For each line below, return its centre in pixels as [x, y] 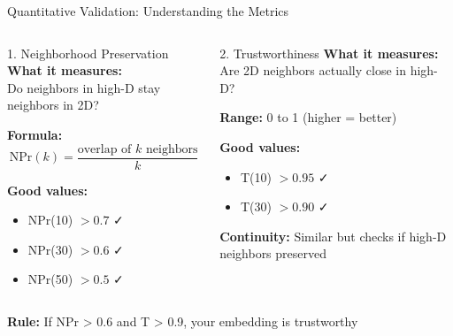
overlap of [104, 149]
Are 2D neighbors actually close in [313, 70]
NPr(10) [50, 220]
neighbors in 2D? [53, 105]
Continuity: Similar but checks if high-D [333, 236]
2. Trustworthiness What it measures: [329, 53]
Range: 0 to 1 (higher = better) [308, 117]
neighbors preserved [273, 253]
